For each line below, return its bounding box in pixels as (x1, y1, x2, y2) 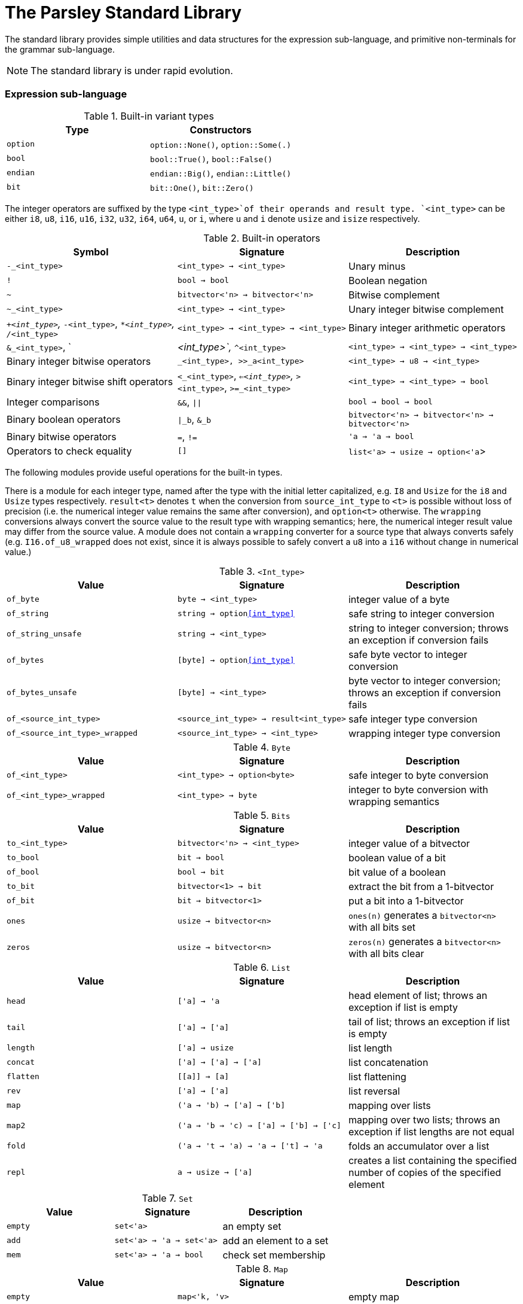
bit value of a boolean (348, 866, 446, 878)
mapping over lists (348, 1099, 431, 1111)
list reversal (348, 1084, 400, 1097)
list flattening (348, 1070, 406, 1083)
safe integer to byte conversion (348, 769, 489, 781)
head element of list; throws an (348, 989, 488, 1001)
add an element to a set (222, 1234, 329, 1247)
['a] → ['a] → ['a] (177, 1058, 262, 1067)
